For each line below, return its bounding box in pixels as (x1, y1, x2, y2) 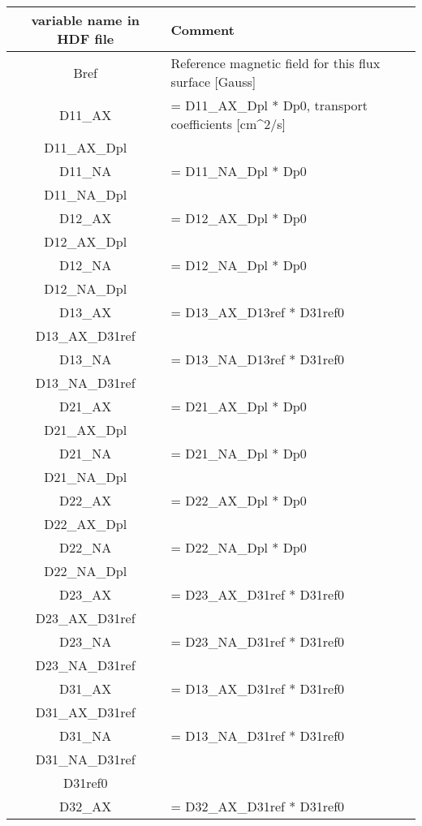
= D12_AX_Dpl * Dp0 (170, 209, 307, 227)
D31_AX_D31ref (35, 703, 136, 721)
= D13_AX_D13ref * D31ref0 (170, 303, 345, 321)
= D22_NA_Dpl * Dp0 (170, 538, 307, 557)
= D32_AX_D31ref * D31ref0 (170, 797, 345, 815)
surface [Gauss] (170, 72, 256, 91)
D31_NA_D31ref (35, 750, 136, 768)
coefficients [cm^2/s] (170, 114, 286, 133)
